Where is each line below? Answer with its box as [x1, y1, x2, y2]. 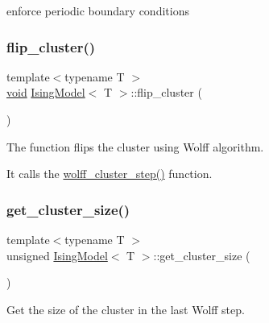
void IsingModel [6, 84, 85, 101]
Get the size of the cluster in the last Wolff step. [6, 300, 245, 317]
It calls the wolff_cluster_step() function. [6, 165, 213, 182]
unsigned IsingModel [6, 246, 108, 263]
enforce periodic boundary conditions [6, 2, 189, 19]
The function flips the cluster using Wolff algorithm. [6, 138, 264, 155]
